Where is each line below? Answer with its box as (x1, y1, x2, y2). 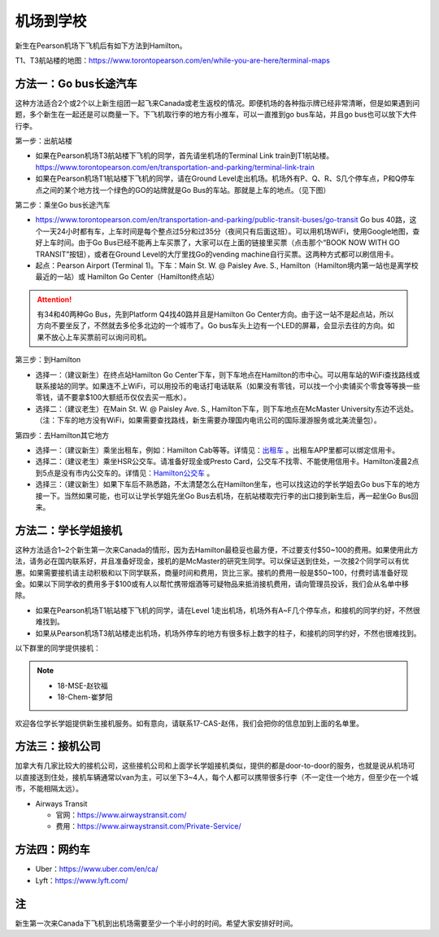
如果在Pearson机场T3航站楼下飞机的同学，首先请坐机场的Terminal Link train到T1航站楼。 (35, 151, 334, 160)
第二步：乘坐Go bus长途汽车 (15, 199, 111, 209)
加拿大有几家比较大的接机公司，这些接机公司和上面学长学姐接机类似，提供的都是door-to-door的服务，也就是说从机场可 (15, 761, 415, 771)
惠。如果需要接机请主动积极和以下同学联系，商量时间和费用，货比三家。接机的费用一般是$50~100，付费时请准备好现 (15, 567, 408, 577)
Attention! (37, 294, 72, 304)
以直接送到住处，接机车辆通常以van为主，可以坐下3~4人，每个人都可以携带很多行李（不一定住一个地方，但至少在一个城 (15, 772, 419, 782)
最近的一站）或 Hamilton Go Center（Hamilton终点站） (35, 272, 219, 282)
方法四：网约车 (15, 843, 90, 856)
